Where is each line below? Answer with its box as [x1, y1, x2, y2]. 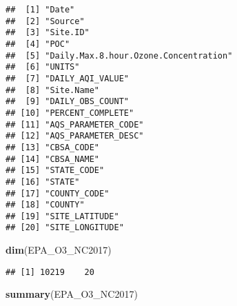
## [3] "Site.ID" [6, 28, 90, 38]
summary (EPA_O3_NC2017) [6, 287, 138, 301]
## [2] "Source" [6, 16, 85, 26]
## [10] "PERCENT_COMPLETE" [6, 108, 134, 118]
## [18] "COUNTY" [6, 200, 85, 210]
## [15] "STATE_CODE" [6, 165, 105, 176]
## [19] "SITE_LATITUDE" [6, 211, 119, 221]
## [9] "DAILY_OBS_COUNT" [6, 96, 129, 107]
